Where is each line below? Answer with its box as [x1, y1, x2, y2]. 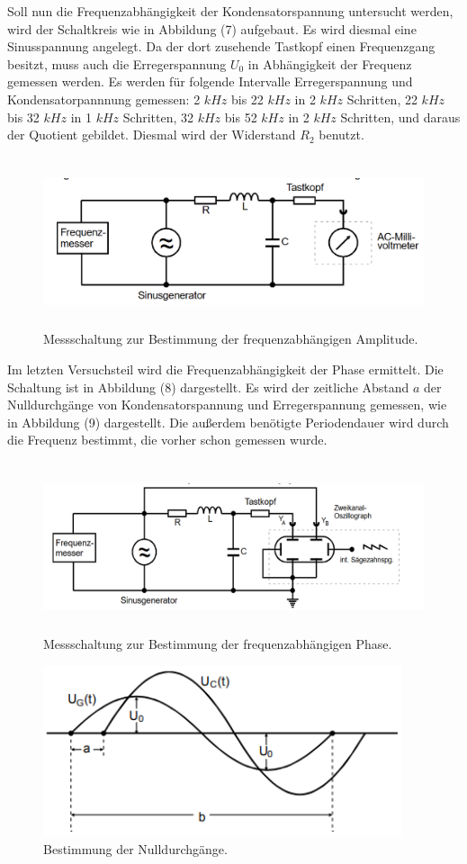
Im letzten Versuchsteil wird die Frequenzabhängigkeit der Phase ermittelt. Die [7, 359, 444, 378]
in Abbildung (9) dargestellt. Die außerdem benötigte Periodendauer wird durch [7, 412, 449, 431]
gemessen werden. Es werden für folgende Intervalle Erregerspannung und [7, 72, 413, 91]
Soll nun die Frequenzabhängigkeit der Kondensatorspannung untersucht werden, [7, 2, 454, 20]
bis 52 [224, 107, 257, 126]
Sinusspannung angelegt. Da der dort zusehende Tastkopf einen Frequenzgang [7, 37, 436, 56]
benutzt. [319, 125, 364, 144]
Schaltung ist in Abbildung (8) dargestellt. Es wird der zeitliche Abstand [7, 377, 409, 396]
